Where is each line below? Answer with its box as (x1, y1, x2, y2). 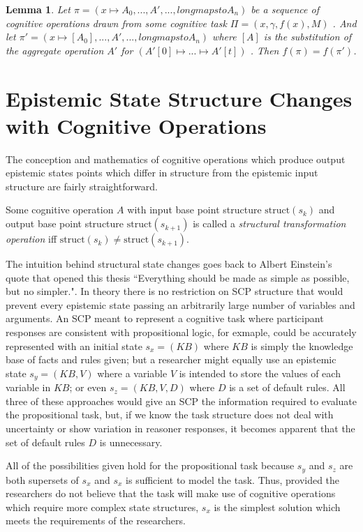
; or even (69, 380, 107, 395)
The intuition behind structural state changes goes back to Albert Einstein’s (6, 257, 332, 271)
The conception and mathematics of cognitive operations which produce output (6, 151, 346, 166)
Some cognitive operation (6, 202, 114, 217)
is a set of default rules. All (229, 380, 346, 395)
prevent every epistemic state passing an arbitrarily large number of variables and (6, 297, 355, 312)
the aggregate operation (6, 43, 104, 57)
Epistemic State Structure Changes (6, 84, 353, 112)
